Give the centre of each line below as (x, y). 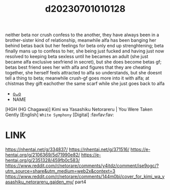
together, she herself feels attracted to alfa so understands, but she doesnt (84, 73)
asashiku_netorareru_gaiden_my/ (40, 182)
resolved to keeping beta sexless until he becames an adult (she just (77, 57)
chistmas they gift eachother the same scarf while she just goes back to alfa (85, 84)
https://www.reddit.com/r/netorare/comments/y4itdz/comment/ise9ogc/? (82, 166)
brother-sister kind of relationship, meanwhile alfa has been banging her (81, 40)
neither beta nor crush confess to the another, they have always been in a (82, 35)
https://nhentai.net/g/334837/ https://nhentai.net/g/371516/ (67, 150)
